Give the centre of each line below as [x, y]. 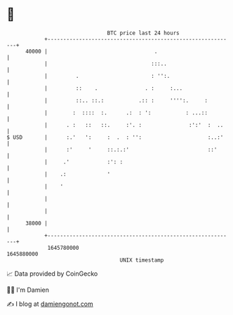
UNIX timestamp [142, 260]
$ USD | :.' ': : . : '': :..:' [115, 137]
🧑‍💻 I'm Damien [28, 290]
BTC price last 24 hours [143, 33]
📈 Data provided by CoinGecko [52, 274]
